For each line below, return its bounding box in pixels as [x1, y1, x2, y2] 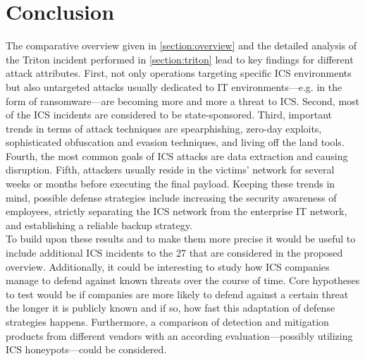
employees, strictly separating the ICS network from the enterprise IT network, [6, 204, 347, 219]
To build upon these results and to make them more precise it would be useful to [6, 231, 356, 246]
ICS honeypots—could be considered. [6, 342, 167, 357]
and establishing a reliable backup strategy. [6, 217, 192, 232]
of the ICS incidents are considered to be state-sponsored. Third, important [6, 107, 332, 122]
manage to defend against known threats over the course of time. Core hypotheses [6, 273, 360, 288]
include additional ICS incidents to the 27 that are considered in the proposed [6, 245, 343, 260]
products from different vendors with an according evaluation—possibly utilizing [6, 328, 353, 343]
